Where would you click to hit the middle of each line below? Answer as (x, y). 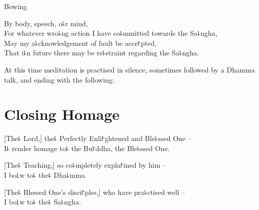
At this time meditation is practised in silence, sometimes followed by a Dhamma (129, 69)
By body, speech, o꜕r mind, (46, 23)
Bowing (16, 6)
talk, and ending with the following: (59, 79)
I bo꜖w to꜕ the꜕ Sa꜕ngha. (43, 202)
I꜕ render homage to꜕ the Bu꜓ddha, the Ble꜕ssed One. (87, 148)
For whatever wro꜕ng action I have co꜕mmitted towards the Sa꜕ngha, (111, 33)
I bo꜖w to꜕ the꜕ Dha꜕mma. (45, 175)
